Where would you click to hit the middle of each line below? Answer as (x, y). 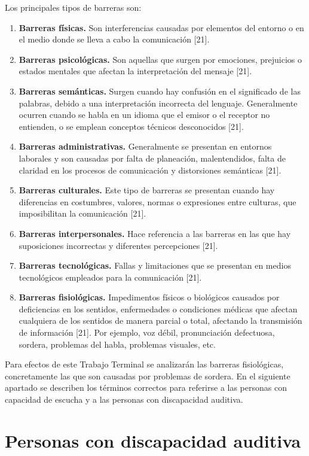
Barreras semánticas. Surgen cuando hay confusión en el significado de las (160, 91)
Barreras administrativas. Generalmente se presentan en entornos (145, 146)
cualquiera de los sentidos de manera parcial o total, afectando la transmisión (160, 320)
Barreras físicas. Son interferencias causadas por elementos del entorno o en (161, 27)
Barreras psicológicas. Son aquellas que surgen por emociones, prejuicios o (160, 59)
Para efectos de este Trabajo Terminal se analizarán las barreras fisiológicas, (144, 364)
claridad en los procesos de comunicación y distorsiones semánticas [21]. (150, 170)
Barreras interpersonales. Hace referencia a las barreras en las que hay (155, 233)
